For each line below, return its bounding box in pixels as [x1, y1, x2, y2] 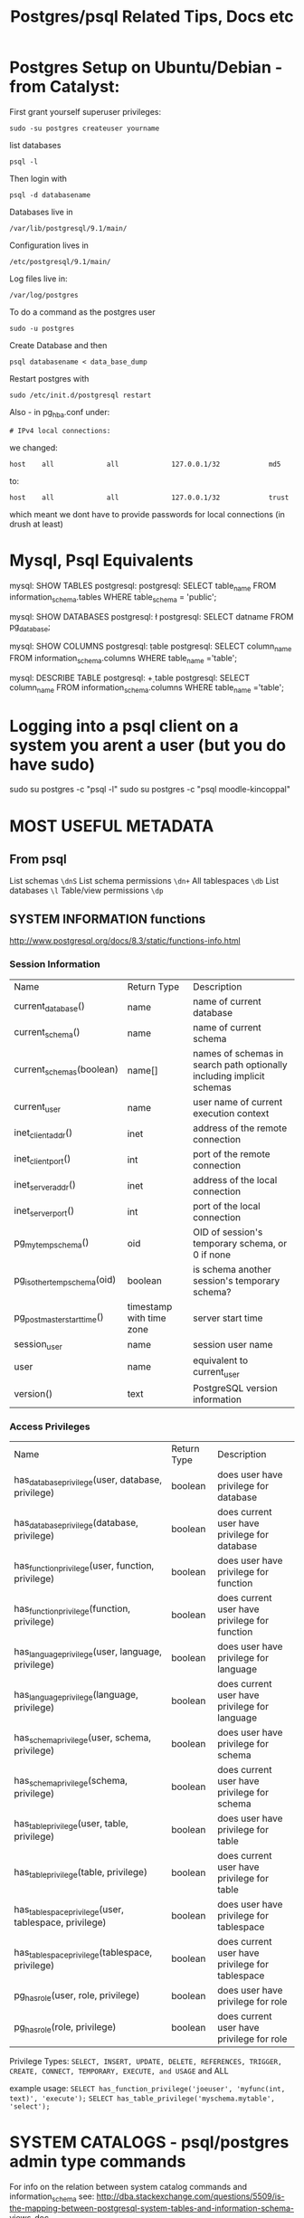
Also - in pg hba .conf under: [9, 406, 110, 420]
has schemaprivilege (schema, [14, 1774, 128, 1788]
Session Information [9, 958, 101, 971]
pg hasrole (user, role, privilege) [14, 1988, 140, 2003]
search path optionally [193, 1058, 288, 1071]
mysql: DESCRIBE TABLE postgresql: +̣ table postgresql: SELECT [9, 672, 251, 683]
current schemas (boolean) [14, 1063, 119, 1077]
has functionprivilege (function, [14, 1602, 131, 1616]
